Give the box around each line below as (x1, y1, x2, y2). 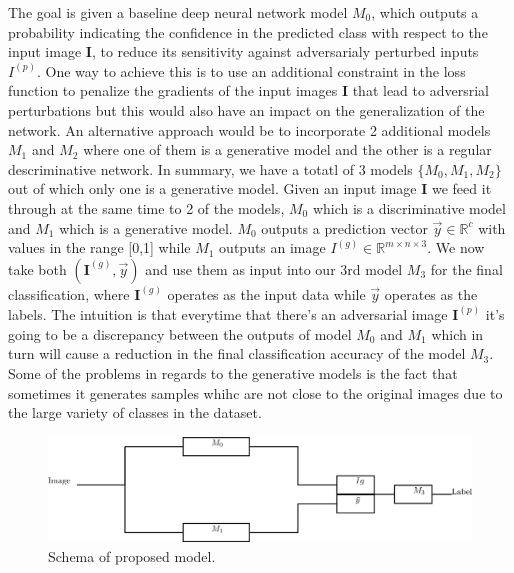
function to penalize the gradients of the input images (8, 80, 338, 101)
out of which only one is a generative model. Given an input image (8, 178, 417, 199)
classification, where (8, 284, 130, 305)
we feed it (431, 178, 492, 199)
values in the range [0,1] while (8, 237, 191, 258)
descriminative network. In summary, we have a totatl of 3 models (8, 158, 413, 179)
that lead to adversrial (352, 80, 489, 101)
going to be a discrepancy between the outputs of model (8, 323, 352, 344)
